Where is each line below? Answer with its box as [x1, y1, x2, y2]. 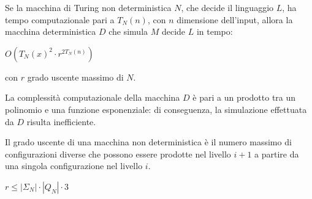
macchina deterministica [5, 25, 96, 38]
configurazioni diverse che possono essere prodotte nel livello [5, 147, 231, 160]
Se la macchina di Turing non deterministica [5, 1, 172, 13]
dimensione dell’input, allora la [177, 13, 293, 26]
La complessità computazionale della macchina [5, 91, 180, 104]
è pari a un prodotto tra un [192, 91, 296, 104]
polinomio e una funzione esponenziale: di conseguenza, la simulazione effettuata [5, 103, 307, 115]
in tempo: [196, 25, 233, 38]
